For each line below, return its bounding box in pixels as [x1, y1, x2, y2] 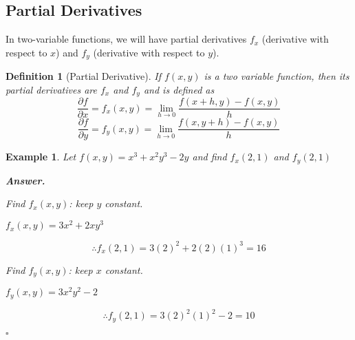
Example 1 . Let [6, 149, 76, 164]
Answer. [6, 173, 45, 187]
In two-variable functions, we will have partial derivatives [6, 32, 247, 46]
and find [192, 149, 227, 164]
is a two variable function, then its [204, 69, 349, 83]
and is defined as [143, 82, 215, 96]
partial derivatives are [6, 82, 97, 96]
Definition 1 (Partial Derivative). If [6, 69, 162, 83]
